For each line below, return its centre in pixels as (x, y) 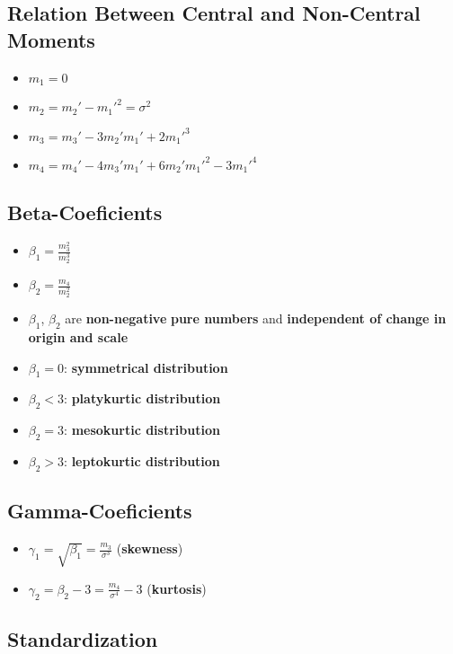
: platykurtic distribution (142, 398)
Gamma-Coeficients (100, 511)
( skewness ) (150, 548)
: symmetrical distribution (146, 367)
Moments (51, 39)
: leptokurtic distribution (142, 461)
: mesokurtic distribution (142, 430)
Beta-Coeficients (85, 212)
